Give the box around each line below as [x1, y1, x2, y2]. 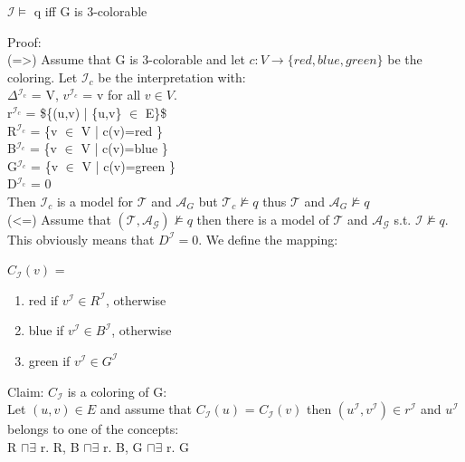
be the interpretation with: [98, 67, 246, 86]
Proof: [7, 32, 42, 51]
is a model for [56, 191, 134, 210]
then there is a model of [196, 209, 329, 228]
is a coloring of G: [67, 381, 167, 400]
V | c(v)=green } [81, 156, 176, 175]
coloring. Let [7, 67, 78, 86]
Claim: [7, 381, 44, 400]
